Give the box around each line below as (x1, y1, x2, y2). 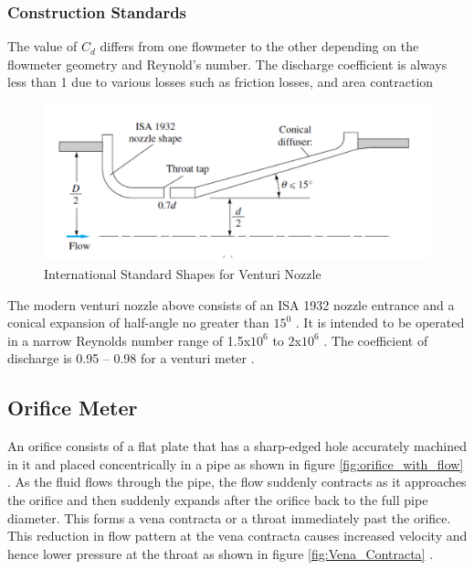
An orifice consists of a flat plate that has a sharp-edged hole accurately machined (7, 436, 467, 456)
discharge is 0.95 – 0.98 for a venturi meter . (7, 349, 255, 368)
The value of (7, 37, 78, 56)
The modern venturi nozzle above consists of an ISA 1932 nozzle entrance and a (7, 295, 455, 314)
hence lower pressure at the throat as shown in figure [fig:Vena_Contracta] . (7, 543, 434, 563)
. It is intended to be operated (295, 313, 465, 332)
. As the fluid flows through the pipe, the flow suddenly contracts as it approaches (7, 472, 467, 491)
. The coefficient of (323, 330, 428, 350)
